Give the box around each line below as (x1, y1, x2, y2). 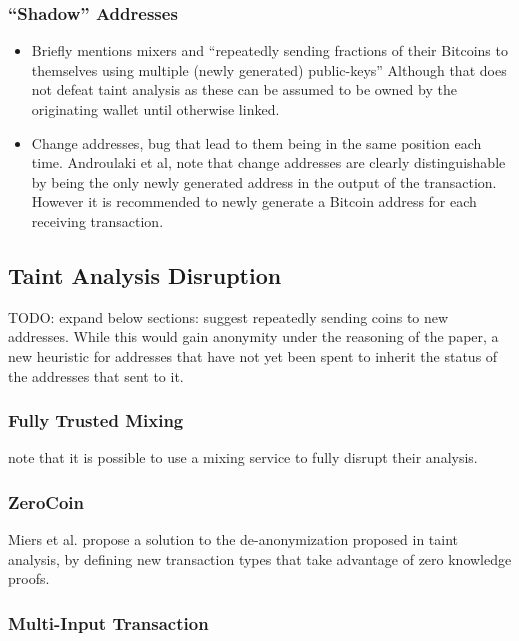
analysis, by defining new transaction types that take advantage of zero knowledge (8, 548, 512, 569)
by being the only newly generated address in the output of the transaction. (31, 171, 497, 192)
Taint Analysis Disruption (8, 259, 282, 290)
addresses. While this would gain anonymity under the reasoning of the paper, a (8, 326, 499, 347)
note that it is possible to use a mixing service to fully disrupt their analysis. (8, 447, 478, 468)
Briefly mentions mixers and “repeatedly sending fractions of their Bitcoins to (31, 40, 508, 61)
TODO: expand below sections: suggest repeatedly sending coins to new (8, 306, 449, 327)
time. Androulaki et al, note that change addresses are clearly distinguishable (31, 152, 506, 173)
